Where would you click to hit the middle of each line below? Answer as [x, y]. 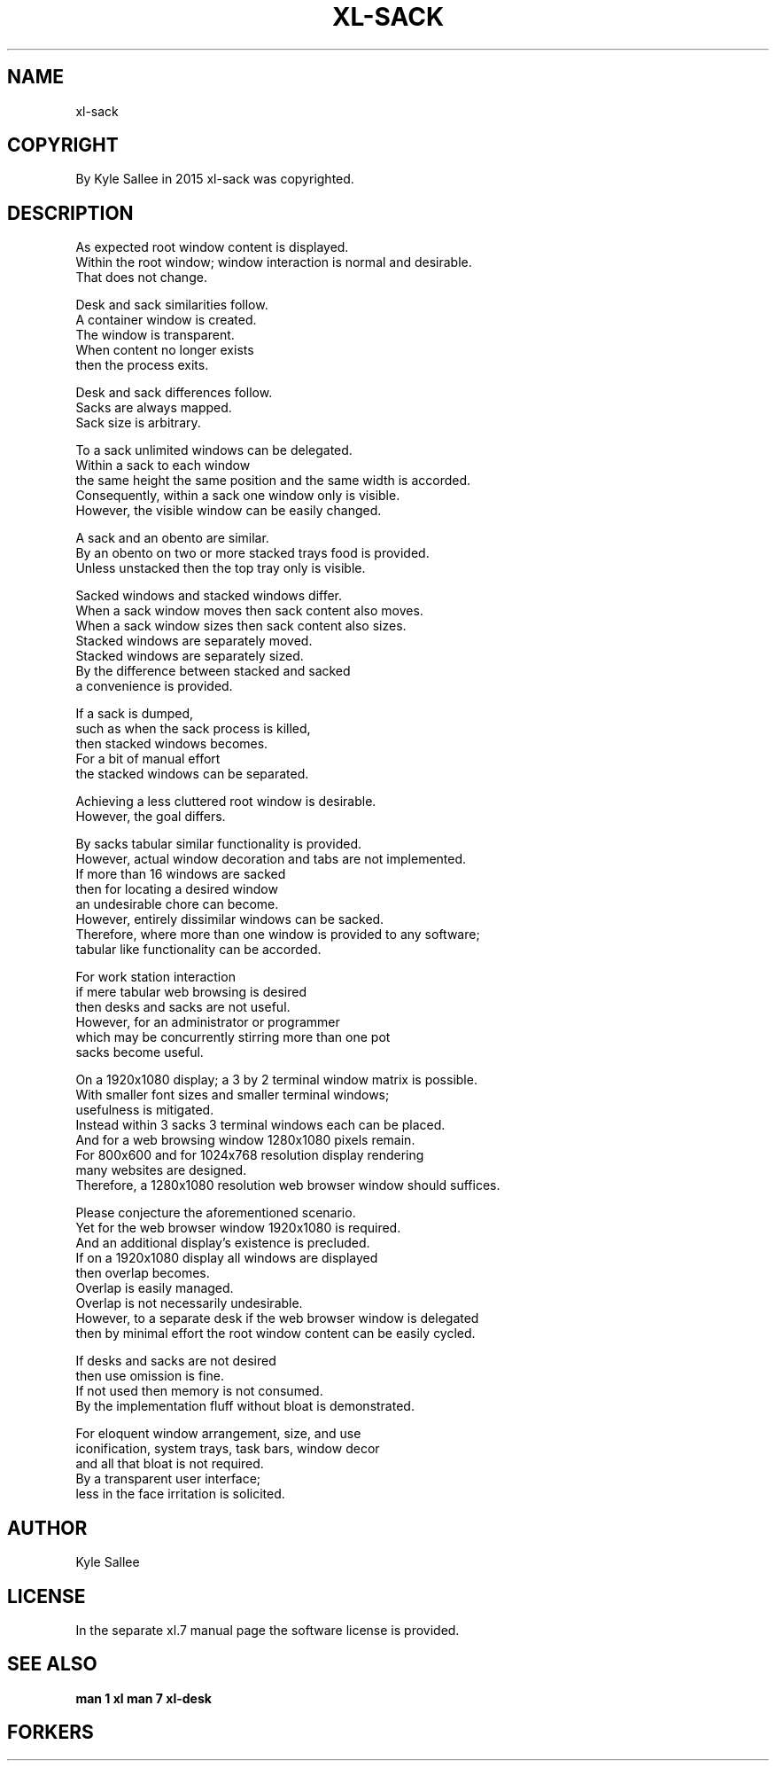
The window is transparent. [155, 335]
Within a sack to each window [163, 465]
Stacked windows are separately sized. [190, 656]
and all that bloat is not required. [170, 1464]
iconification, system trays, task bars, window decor [228, 1449]
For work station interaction [155, 977]
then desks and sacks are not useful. [183, 1007]
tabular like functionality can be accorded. [198, 950]
